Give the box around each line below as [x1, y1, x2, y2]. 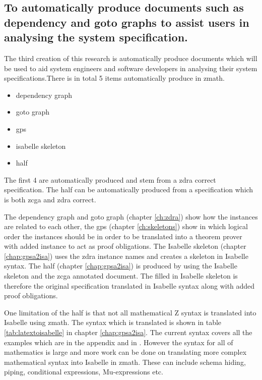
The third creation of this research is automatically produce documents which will [4, 52, 257, 63]
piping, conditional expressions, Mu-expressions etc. [4, 366, 163, 377]
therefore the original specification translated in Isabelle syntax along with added [4, 280, 255, 291]
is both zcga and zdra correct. [4, 194, 96, 204]
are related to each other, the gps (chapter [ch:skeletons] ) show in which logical [4, 221, 248, 232]
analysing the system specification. [4, 29, 188, 45]
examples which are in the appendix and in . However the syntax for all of [4, 337, 233, 347]
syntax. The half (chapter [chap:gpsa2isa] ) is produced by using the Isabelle [4, 260, 237, 271]
